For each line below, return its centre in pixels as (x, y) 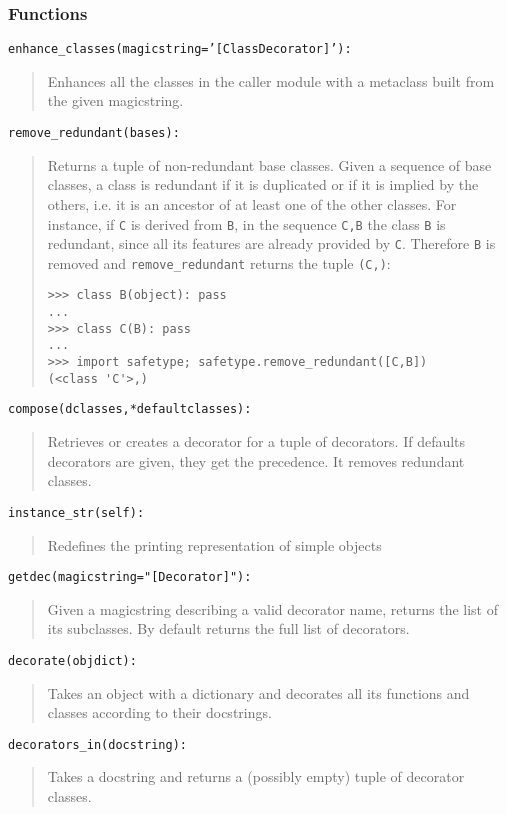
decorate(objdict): (72, 660)
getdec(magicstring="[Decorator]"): (130, 577)
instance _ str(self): (76, 512)
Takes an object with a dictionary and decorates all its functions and (258, 692)
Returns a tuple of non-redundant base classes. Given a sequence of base (269, 164)
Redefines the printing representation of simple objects (214, 544)
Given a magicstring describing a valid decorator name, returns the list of (272, 608)
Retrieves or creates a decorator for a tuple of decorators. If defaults (256, 441)
